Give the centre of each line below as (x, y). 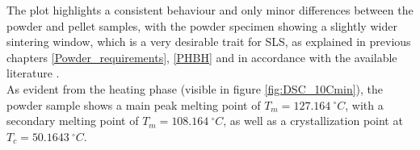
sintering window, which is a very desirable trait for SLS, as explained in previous (209, 42)
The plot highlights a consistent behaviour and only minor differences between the (210, 10)
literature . (33, 73)
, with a (364, 104)
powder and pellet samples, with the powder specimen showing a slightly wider (202, 25)
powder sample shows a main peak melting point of (134, 104)
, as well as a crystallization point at (313, 121)
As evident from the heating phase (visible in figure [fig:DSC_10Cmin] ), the (195, 88)
